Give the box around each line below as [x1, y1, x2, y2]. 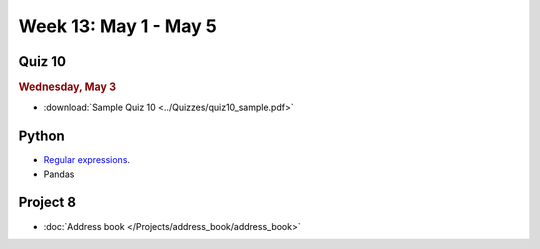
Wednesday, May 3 [18, 80, 117, 94]
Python [18, 128, 65, 145]
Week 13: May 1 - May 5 [18, 15, 217, 37]
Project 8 [18, 194, 77, 211]
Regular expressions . [43, 154, 130, 166]
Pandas [43, 168, 75, 180]
